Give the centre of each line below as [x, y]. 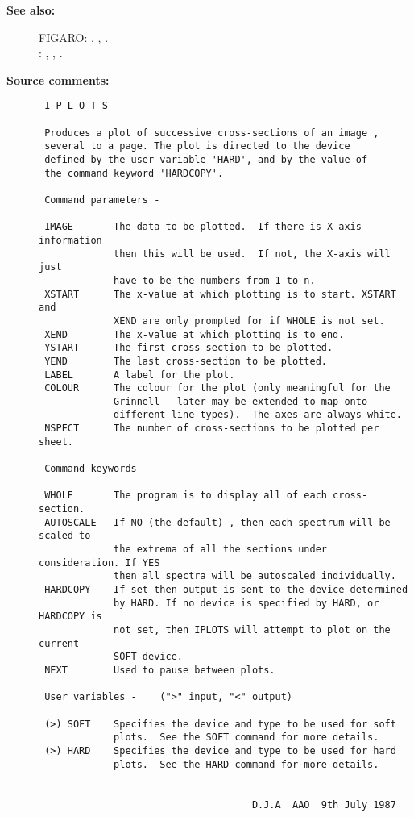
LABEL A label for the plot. [140, 375]
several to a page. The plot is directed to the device [197, 146]
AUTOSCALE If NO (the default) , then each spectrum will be [217, 522]
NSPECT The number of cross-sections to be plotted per [212, 429]
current [59, 643]
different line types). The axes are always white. [258, 415]
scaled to [65, 536]
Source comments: [58, 79]
